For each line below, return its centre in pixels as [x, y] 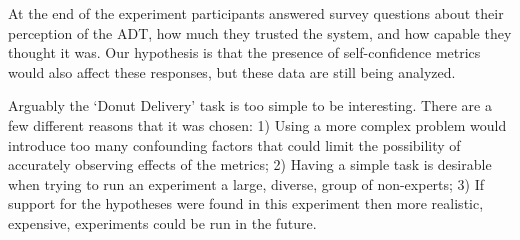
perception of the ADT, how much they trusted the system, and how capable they [260, 32]
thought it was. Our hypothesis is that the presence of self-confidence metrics [244, 52]
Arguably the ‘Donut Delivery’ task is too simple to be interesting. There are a [250, 105]
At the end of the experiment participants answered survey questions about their [256, 13]
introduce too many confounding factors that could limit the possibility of [234, 144]
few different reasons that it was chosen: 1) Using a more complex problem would [257, 124]
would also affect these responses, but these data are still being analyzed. [232, 71]
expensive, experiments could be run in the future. [162, 222]
